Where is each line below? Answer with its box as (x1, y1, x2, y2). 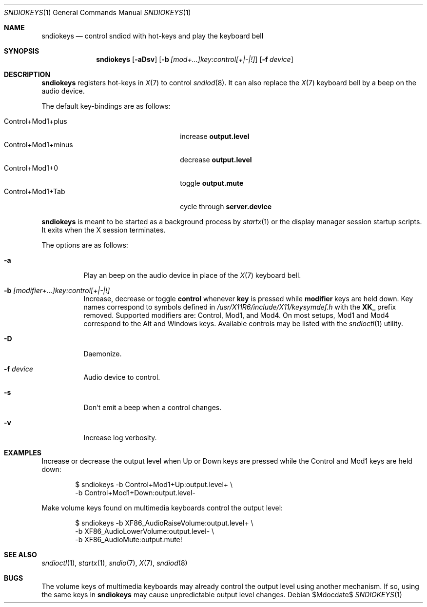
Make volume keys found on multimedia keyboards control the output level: (41, 504, 283, 512)
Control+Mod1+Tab (4, 187, 65, 196)
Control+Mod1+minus (4, 140, 73, 149)
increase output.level (180, 132, 250, 140)
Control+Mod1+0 (4, 164, 58, 172)
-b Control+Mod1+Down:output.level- (75, 489, 195, 497)
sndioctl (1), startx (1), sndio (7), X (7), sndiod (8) (41, 559, 188, 567)
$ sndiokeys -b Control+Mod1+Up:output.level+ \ (75, 480, 233, 489)
